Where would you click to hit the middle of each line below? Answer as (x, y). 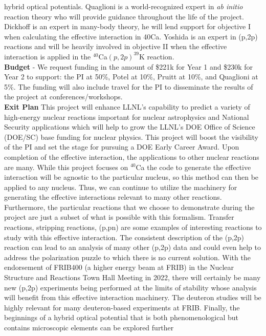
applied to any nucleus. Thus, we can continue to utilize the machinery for (121, 187)
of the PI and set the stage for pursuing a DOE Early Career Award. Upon (122, 147)
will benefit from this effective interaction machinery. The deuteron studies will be (133, 297)
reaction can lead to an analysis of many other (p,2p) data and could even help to (132, 247)
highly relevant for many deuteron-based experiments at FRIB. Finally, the (122, 307)
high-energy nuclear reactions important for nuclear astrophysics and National (127, 117)
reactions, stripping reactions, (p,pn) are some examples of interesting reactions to (133, 227)
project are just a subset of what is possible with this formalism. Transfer (119, 217)
